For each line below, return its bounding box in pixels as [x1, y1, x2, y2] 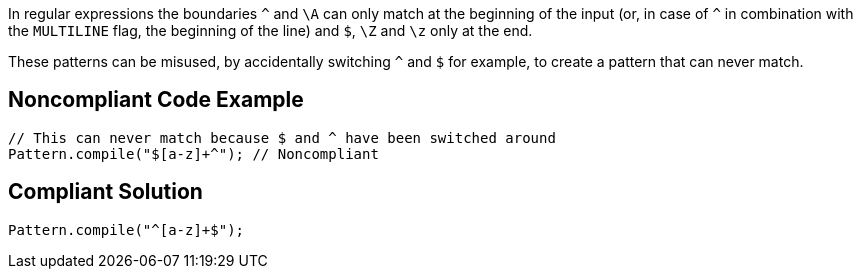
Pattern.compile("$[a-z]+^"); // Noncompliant [8, 145, 379, 162]
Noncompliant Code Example [8, 87, 304, 113]
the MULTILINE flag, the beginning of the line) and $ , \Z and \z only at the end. [8, 22, 533, 39]
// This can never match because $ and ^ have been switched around [8, 129, 556, 146]
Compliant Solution [8, 179, 203, 205]
